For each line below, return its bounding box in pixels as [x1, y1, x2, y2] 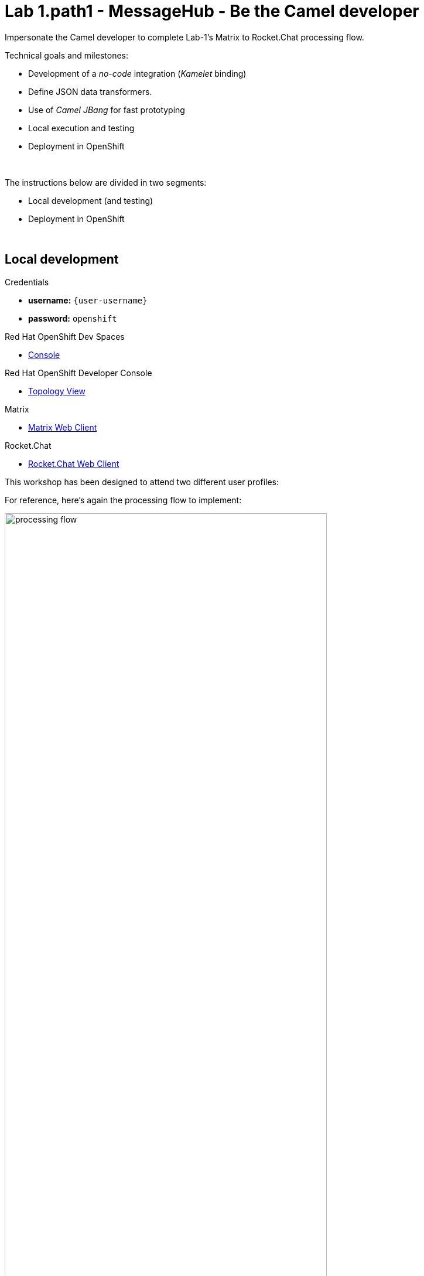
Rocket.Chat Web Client [28, 458, 119, 469]
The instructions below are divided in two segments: [5, 177, 207, 187]
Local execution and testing [28, 122, 135, 133]
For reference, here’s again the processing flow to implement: [5, 494, 242, 505]
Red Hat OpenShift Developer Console [5, 367, 152, 378]
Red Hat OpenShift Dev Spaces [5, 331, 125, 342]
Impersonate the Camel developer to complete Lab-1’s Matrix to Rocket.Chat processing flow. [5, 32, 364, 42]
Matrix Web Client [28, 422, 97, 432]
